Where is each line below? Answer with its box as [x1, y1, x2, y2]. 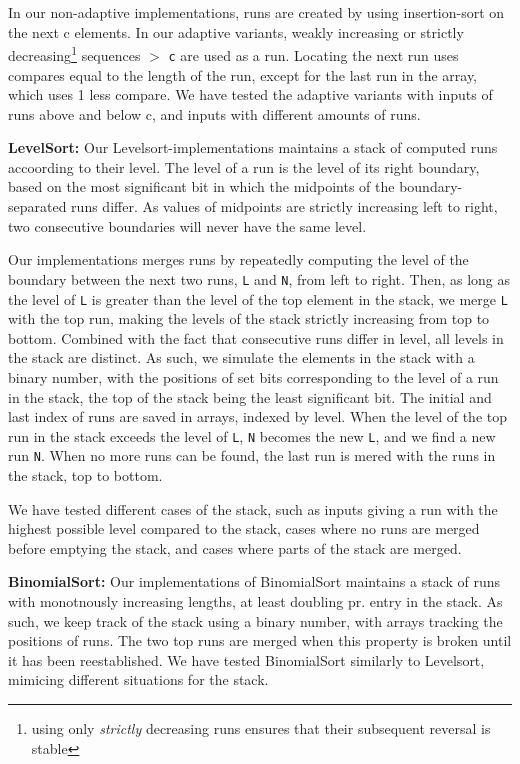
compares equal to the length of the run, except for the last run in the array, [8, 64, 478, 85]
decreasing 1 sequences [8, 42, 141, 65]
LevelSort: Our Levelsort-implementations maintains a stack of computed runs [8, 137, 498, 158]
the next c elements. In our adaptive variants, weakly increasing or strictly [8, 21, 464, 42]
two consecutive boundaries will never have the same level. [8, 215, 367, 236]
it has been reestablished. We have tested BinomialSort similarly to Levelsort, [8, 649, 485, 670]
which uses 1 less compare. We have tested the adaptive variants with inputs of [8, 84, 493, 105]
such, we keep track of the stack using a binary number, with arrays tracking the [8, 610, 503, 631]
